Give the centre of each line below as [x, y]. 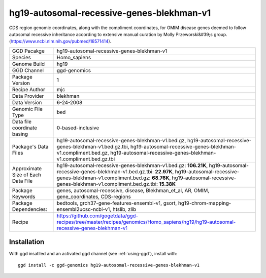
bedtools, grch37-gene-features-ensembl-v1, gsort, [117, 203]
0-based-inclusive [78, 127]
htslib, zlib [124, 209]
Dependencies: [30, 209]
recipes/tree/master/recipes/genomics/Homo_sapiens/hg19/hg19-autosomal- [146, 222]
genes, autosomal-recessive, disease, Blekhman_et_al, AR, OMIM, [133, 190]
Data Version [27, 102]
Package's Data [30, 147]
